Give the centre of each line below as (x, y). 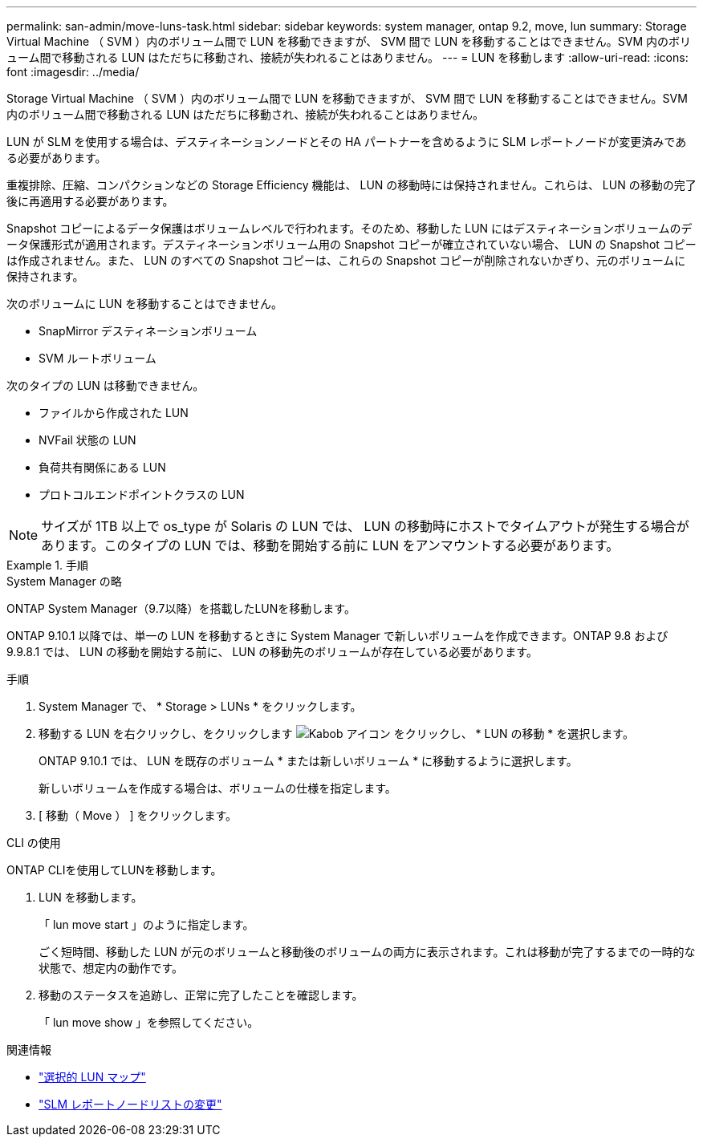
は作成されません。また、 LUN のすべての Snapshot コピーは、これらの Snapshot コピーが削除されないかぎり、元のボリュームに (346, 260)
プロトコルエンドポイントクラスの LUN (142, 494)
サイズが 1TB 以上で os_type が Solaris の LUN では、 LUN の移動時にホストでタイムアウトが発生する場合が (365, 526)
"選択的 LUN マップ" (92, 1077)
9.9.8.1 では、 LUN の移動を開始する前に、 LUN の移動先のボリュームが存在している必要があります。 (272, 652)
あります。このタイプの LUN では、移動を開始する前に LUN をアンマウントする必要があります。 (330, 545)
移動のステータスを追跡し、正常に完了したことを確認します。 (201, 995)
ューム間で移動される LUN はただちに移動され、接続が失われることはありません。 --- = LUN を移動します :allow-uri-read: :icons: (347, 57)
